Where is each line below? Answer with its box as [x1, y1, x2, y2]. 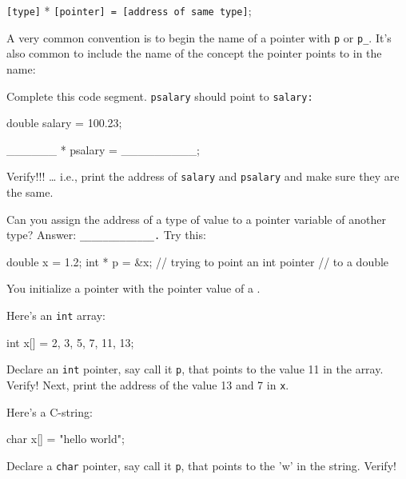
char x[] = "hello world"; [6, 430, 125, 447]
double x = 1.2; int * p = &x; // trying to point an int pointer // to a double [6, 253, 389, 269]
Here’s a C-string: [6, 403, 93, 420]
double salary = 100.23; [6, 114, 122, 131]
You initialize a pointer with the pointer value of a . [6, 280, 261, 297]
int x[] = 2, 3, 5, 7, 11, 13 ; [6, 333, 134, 350]
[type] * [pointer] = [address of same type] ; [6, 2, 252, 18]
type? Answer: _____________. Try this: [6, 226, 206, 243]
